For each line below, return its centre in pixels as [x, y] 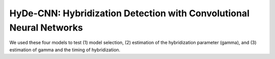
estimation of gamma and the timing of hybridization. [65, 50]
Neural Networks [46, 27]
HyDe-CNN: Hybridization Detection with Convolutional [129, 13]
